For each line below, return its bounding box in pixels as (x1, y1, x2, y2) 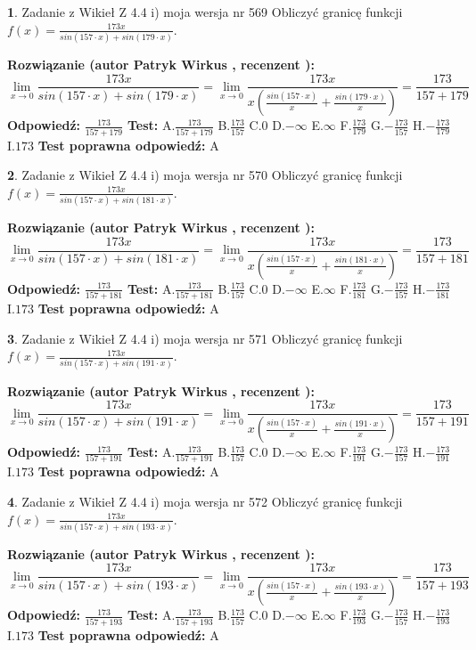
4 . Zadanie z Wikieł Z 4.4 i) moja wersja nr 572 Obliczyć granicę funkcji (7, 492, 403, 510)
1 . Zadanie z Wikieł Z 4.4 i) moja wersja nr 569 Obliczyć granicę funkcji (7, 3, 403, 20)
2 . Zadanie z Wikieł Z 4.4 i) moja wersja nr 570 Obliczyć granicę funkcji (7, 166, 403, 184)
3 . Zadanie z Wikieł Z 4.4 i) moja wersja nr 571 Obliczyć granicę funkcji (7, 329, 403, 347)
